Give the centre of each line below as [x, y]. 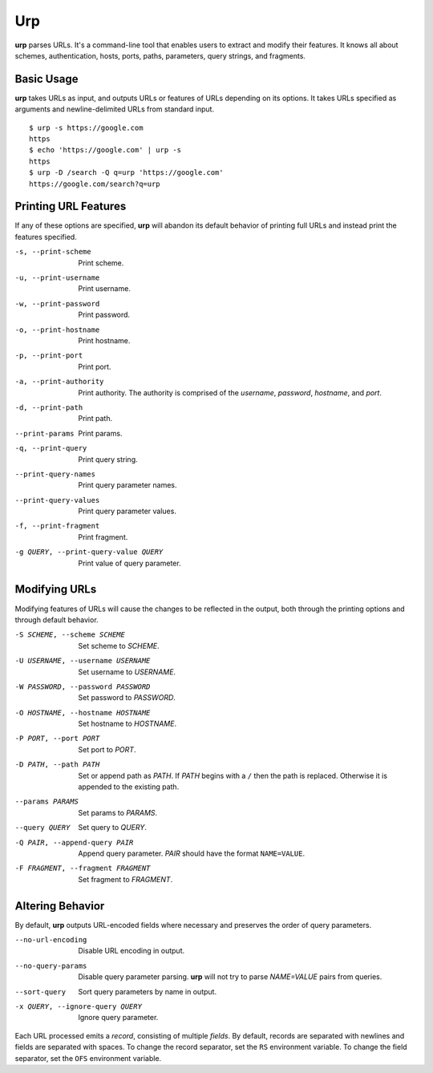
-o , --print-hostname [57, 330]
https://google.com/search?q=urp [95, 184]
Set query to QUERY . [113, 828]
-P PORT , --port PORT [57, 739]
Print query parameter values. [127, 511]
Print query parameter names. [127, 485]
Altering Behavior [60, 906]
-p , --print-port [49, 356]
